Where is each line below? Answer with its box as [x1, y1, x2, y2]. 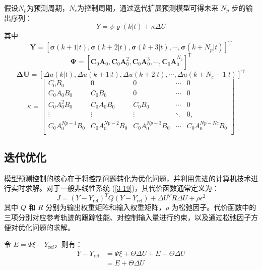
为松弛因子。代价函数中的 [171, 202, 256, 212]
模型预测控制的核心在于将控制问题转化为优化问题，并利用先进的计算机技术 [4, 173, 251, 183]
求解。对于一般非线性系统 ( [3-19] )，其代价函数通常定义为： [25, 183, 220, 193]
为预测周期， [26, 3, 69, 13]
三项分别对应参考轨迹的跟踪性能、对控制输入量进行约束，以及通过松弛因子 [4, 211, 251, 222]
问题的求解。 [32, 222, 75, 232]
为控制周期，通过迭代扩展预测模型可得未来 [77, 3, 219, 13]
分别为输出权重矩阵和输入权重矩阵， [45, 202, 166, 212]
